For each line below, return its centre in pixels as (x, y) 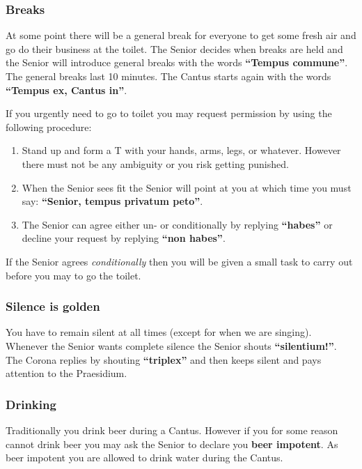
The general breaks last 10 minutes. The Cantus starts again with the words (168, 76)
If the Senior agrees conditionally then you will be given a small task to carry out (179, 261)
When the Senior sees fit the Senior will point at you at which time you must (187, 187)
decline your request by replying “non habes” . (124, 238)
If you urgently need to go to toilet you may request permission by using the (169, 113)
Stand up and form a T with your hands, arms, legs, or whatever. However (181, 150)
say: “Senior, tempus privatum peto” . (112, 201)
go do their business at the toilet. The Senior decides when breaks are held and (174, 48)
